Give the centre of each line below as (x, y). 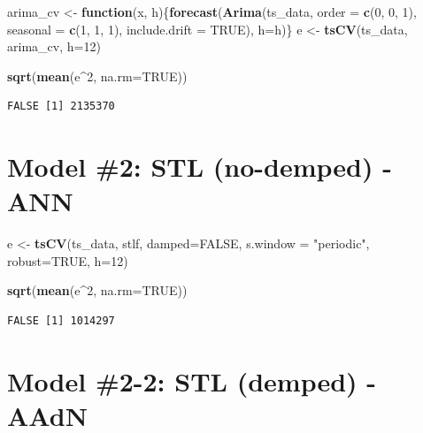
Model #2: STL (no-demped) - (200, 167)
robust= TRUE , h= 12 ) (68, 260)
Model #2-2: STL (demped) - (192, 380)
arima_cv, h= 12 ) (54, 46)
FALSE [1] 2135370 (61, 106)
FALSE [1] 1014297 (61, 321)
